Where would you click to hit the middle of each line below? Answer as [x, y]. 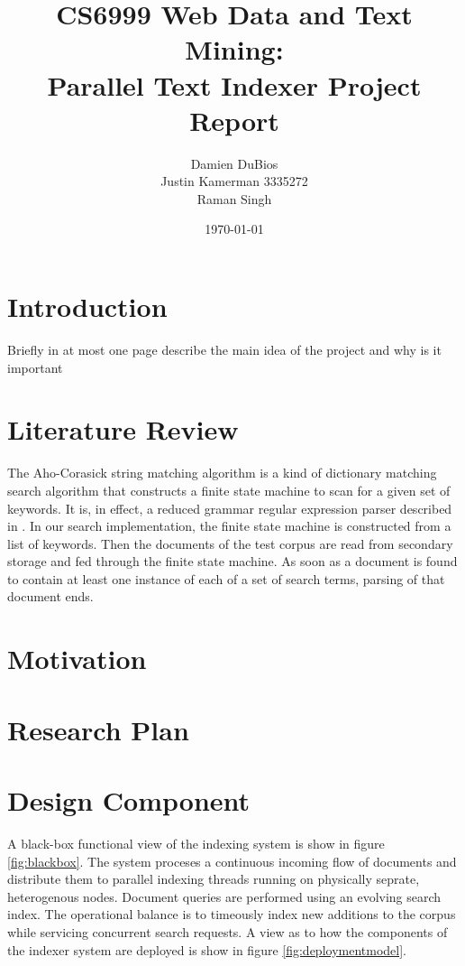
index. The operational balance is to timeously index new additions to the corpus [232, 914]
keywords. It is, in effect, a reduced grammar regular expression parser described [230, 508]
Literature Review [123, 429]
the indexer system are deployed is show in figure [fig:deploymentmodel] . [207, 949]
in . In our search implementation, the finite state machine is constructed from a [229, 526]
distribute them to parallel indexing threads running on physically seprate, [214, 879]
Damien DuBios [234, 163]
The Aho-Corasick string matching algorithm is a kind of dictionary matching [222, 473]
